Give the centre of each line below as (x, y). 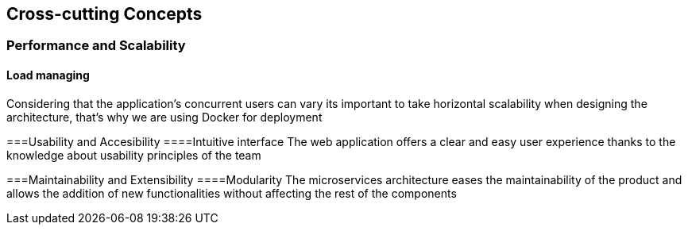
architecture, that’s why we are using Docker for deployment (164, 117)
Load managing (48, 75)
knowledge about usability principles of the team (134, 155)
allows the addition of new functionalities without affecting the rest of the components (232, 193)
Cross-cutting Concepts (104, 14)
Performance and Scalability (96, 46)
